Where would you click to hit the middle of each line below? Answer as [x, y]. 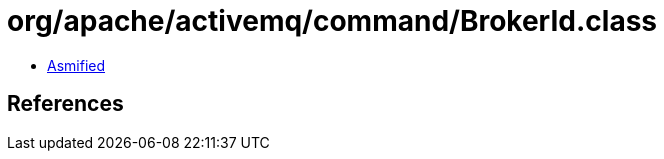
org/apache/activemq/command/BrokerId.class [332, 21]
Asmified [76, 65]
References [65, 104]
